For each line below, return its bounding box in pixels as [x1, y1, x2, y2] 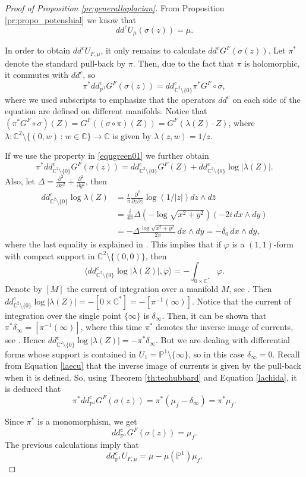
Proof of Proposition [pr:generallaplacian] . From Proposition [5, 2, 225, 14]
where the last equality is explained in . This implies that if [5, 238, 221, 250]
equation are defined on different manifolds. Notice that [5, 105, 207, 117]
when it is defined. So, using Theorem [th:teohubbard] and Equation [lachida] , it [5, 371, 297, 383]
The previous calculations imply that [5, 438, 139, 450]
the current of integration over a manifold [67, 283, 219, 295]
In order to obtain [5, 44, 71, 57]
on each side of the [232, 93, 301, 105]
